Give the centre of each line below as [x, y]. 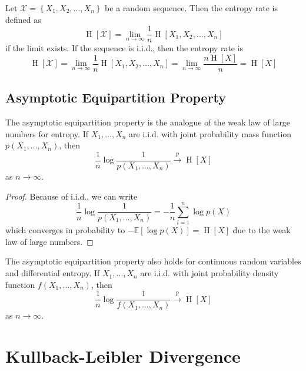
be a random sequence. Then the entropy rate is [191, 8]
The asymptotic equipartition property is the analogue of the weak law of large [148, 122]
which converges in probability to [65, 230]
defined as [23, 19]
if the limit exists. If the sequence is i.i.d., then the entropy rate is [124, 48]
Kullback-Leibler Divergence [123, 356]
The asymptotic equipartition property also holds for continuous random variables [153, 261]
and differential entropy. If [53, 273]
